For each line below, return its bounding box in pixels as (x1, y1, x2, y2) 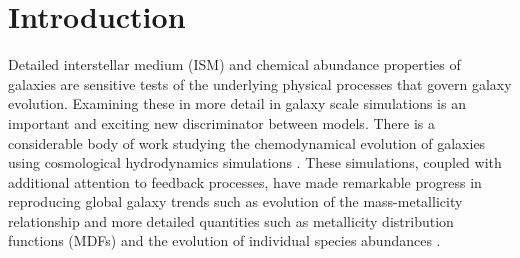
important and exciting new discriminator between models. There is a (8, 112, 435, 133)
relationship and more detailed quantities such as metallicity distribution (8, 210, 454, 231)
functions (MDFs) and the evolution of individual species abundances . (8, 230, 441, 251)
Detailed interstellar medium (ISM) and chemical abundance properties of (8, 54, 461, 75)
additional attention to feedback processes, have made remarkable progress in (8, 171, 482, 192)
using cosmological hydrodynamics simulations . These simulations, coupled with (8, 152, 502, 173)
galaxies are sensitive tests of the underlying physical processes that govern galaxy (8, 73, 512, 94)
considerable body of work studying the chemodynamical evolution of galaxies (8, 132, 486, 153)
